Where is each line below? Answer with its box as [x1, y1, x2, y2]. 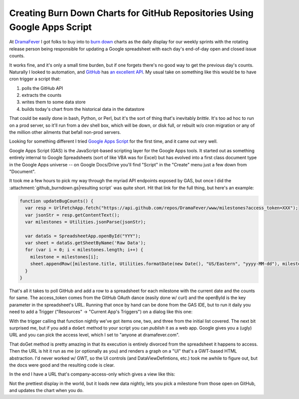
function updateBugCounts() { [19, 198, 94, 204]
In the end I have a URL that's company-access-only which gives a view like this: [9, 371, 175, 377]
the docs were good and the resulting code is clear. [9, 362, 115, 368]
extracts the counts [21, 92, 62, 98]
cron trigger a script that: [9, 76, 61, 82]
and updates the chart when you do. [9, 388, 84, 394]
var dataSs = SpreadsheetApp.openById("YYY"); [25, 233, 141, 239]
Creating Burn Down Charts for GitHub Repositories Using [9, 7, 254, 18]
